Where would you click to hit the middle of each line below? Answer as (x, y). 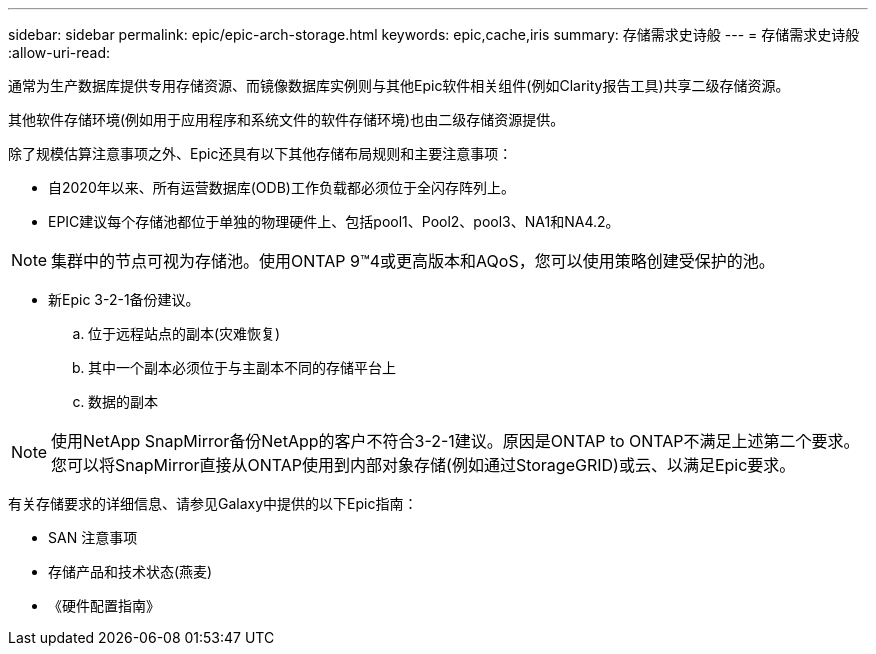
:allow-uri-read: (59, 52)
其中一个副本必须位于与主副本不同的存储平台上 (242, 367)
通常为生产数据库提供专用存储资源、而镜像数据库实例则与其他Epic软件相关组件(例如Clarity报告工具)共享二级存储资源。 (399, 85)
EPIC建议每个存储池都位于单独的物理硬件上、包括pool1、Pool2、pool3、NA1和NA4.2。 (334, 221)
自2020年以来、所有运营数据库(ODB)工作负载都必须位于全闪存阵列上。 (281, 187)
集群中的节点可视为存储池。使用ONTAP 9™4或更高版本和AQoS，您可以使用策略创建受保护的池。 (413, 261)
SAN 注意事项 (93, 537)
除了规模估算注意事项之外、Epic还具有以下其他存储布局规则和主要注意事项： (260, 153)
